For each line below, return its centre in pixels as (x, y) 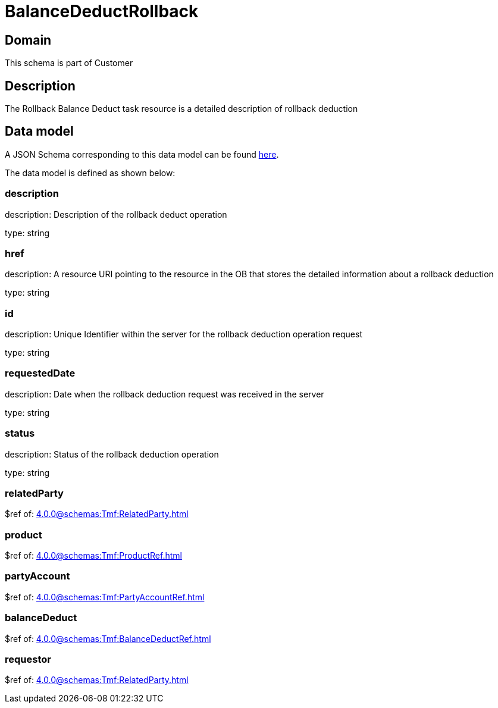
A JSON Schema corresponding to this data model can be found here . (142, 154)
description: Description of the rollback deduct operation (116, 214)
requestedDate (40, 373)
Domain (28, 40)
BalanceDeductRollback (102, 11)
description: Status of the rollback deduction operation (112, 454)
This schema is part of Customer (69, 63)
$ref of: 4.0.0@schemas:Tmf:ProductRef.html (93, 556)
